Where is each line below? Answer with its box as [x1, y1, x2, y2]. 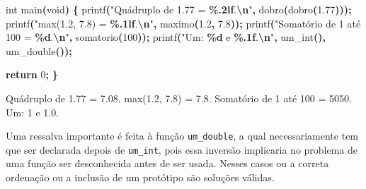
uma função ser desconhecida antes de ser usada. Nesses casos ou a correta [6, 156, 329, 171]
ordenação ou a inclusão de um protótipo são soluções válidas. [6, 170, 275, 185]
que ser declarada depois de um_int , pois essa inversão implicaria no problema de [6, 142, 358, 157]
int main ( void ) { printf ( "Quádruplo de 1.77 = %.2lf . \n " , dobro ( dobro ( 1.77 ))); [6, 2, 352, 16]
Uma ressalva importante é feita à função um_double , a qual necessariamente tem [6, 128, 359, 143]
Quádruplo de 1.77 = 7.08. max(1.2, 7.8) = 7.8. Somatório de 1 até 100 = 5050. [6, 90, 352, 105]
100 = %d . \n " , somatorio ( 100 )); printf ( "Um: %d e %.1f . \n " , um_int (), [6, 30, 326, 44]
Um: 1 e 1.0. [6, 104, 59, 119]
